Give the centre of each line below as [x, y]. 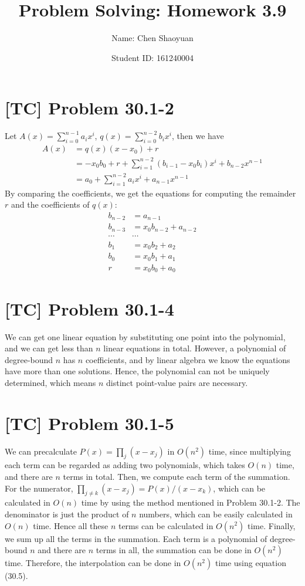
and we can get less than [49, 348]
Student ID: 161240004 [152, 57]
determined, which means [50, 382]
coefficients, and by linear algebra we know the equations [188, 359]
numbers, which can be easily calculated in [216, 514]
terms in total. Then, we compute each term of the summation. [177, 476]
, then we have [198, 136]
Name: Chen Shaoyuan [152, 38]
